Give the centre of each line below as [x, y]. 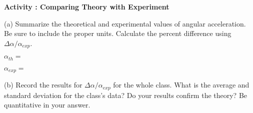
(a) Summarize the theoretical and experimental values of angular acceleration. [125, 23]
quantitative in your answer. [47, 105]
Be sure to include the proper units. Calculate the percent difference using [118, 33]
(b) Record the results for [43, 85]
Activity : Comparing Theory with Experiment [87, 6]
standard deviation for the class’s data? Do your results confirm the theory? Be [126, 95]
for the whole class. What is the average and [181, 85]
